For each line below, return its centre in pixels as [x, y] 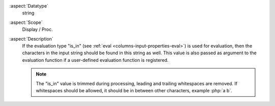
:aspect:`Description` [31, 39]
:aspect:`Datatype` [29, 6]
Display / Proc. [37, 29]
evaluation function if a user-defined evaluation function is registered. [95, 60]
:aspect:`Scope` [26, 22]
